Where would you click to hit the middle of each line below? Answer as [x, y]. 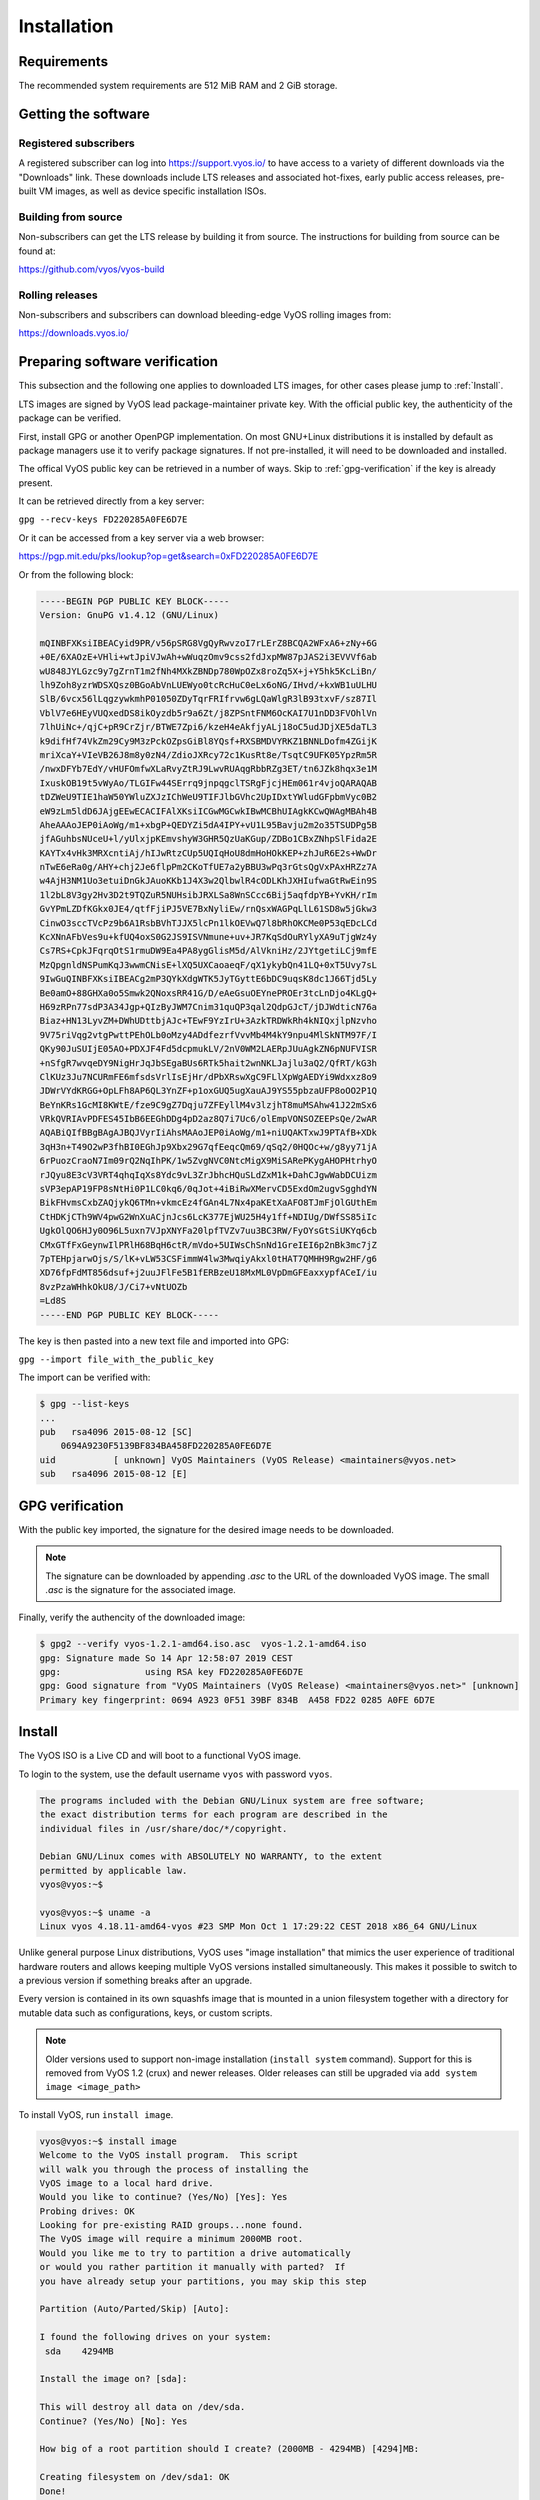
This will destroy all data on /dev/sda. [142, 2407]
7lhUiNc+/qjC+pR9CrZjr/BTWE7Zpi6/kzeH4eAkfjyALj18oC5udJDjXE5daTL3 [208, 727]
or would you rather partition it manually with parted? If [192, 2267]
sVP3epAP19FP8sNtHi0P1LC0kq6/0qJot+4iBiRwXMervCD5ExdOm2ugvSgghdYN [208, 1189]
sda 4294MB [79, 2351]
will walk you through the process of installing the [174, 2169]
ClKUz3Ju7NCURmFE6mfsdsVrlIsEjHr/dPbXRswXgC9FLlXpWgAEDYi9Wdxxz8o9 [208, 1076]
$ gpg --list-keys [84, 1404]
